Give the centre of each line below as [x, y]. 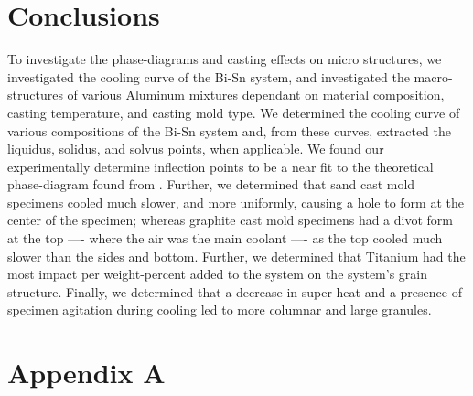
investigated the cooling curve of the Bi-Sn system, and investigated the [209, 76]
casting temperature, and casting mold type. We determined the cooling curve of [234, 112]
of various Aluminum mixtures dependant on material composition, [256, 95]
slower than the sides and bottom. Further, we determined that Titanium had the [236, 256]
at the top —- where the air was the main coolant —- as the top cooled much [225, 238]
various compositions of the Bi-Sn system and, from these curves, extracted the [230, 130]
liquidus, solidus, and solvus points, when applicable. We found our [196, 149]
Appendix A [86, 373]
